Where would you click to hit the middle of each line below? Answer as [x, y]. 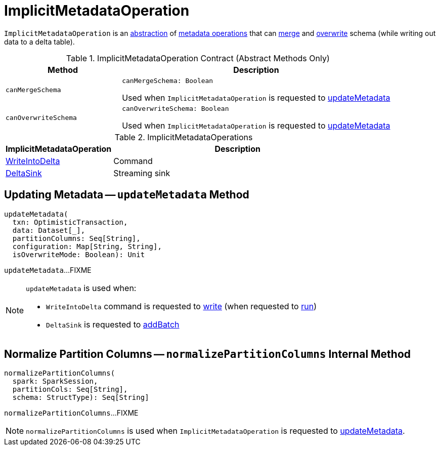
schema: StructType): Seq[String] [81, 398]
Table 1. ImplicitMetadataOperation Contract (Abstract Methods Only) [198, 58]
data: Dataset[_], [49, 230]
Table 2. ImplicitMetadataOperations [184, 137]
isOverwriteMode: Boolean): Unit [79, 254]
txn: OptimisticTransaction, [70, 222]
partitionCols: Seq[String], [70, 390]
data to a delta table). [39, 42]
